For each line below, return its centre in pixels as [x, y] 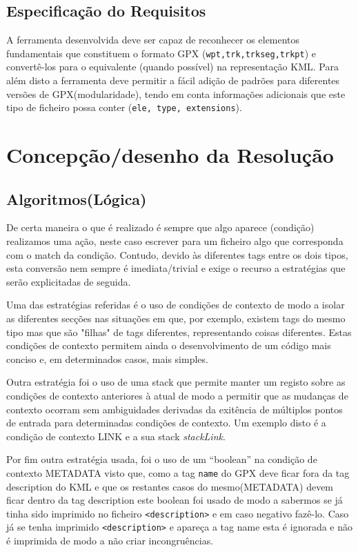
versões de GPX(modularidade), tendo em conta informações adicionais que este [176, 93]
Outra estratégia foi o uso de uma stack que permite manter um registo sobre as [176, 382]
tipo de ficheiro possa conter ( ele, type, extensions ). [124, 107]
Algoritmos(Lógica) [77, 198]
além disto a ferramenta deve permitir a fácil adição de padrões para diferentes [173, 80]
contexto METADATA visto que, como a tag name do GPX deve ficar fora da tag [178, 472]
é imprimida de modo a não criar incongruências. [110, 541]
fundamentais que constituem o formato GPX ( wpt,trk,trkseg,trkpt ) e [161, 53]
